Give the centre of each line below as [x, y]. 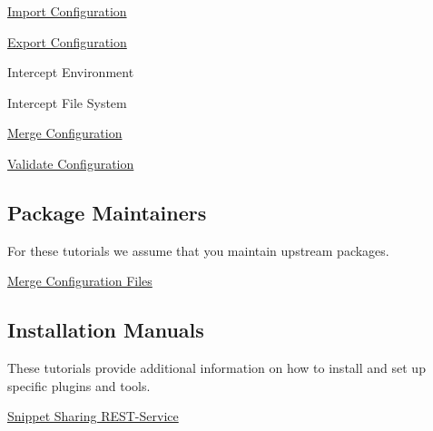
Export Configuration [67, 41]
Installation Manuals [106, 330]
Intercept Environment [71, 72]
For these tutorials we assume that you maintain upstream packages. [198, 250]
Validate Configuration [71, 163]
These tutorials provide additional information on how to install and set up [216, 368]
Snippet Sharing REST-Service [93, 416]
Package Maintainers [107, 212]
